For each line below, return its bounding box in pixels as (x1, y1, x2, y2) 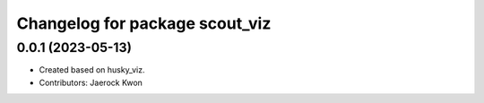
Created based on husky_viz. (39, 64, 145, 75)
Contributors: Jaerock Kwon (39, 77, 143, 88)
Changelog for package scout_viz (16, 13, 272, 33)
